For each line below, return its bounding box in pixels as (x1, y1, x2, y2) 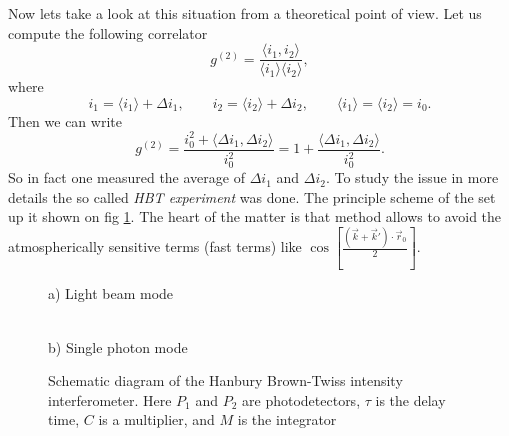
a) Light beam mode (48, 283, 174, 304)
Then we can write (8, 110, 122, 131)
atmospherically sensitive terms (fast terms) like (8, 236, 302, 257)
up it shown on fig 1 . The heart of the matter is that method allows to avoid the (8, 206, 502, 227)
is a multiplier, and (98, 409, 215, 430)
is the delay (375, 389, 446, 410)
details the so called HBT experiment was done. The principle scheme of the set (8, 186, 496, 207)
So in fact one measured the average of (8, 167, 245, 188)
